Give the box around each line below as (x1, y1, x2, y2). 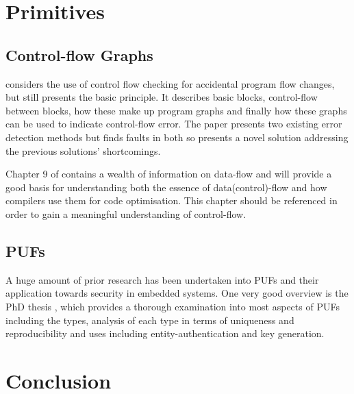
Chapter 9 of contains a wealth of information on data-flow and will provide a (5, 167, 332, 181)
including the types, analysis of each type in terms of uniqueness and (5, 312, 294, 327)
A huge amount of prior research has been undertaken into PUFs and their (5, 272, 319, 286)
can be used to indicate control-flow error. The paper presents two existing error (5, 116, 342, 131)
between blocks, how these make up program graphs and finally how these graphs (5, 103, 347, 117)
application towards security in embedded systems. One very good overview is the (5, 286, 349, 300)
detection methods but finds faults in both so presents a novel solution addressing (5, 130, 349, 144)
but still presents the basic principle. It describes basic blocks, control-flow (5, 90, 318, 104)
